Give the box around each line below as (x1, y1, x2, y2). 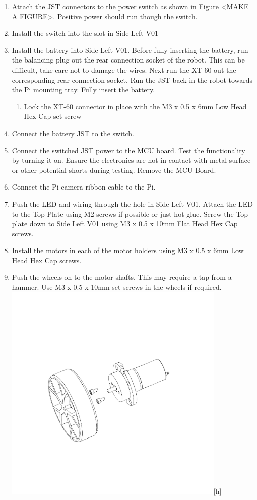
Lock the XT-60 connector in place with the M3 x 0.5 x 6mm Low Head (24, 101, 247, 111)
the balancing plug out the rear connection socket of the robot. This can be (12, 54, 245, 65)
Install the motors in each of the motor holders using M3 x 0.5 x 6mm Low (12, 245, 244, 256)
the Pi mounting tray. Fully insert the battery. (12, 84, 155, 95)
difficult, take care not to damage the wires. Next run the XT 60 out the (12, 64, 236, 75)
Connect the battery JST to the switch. (12, 128, 134, 138)
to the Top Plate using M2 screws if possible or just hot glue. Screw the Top (12, 208, 248, 219)
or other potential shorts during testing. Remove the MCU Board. (12, 164, 216, 175)
